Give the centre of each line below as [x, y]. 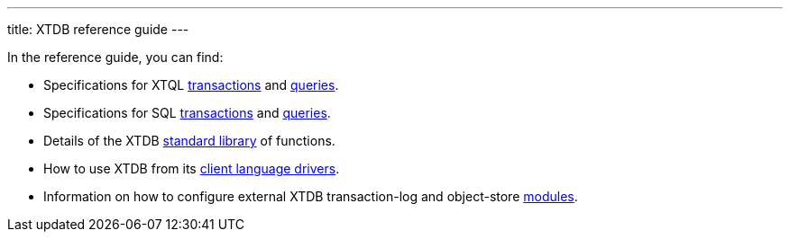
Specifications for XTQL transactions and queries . [191, 85]
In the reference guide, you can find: [115, 57]
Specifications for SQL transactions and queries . [187, 113]
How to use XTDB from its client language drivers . [192, 168]
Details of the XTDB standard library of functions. [189, 141]
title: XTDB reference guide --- [98, 29]
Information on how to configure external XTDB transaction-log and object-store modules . [311, 196]
